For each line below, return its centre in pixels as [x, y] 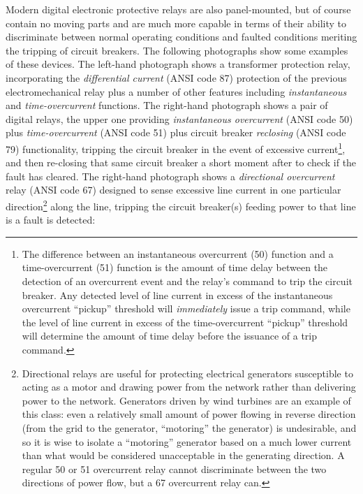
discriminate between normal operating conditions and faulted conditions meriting [181, 37]
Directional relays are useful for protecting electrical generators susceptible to [187, 373]
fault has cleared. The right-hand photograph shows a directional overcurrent [170, 176]
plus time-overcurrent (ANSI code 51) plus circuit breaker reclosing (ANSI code [176, 132]
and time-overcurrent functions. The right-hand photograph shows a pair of [167, 105]
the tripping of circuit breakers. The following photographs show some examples [177, 50]
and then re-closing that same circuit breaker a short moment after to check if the [181, 162]
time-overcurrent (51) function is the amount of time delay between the [175, 267]
